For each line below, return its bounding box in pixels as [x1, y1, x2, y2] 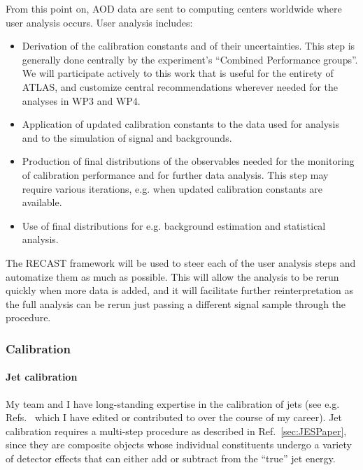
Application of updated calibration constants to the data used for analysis [22, 117, 339, 131]
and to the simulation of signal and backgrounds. [22, 130, 232, 145]
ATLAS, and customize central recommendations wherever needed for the [22, 79, 339, 94]
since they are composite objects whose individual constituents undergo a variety [6, 437, 352, 452]
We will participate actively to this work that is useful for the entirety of [22, 66, 334, 80]
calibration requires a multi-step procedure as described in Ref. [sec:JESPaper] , [6, 423, 347, 438]
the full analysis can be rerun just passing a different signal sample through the [6, 296, 346, 311]
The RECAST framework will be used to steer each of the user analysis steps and [6, 255, 356, 270]
